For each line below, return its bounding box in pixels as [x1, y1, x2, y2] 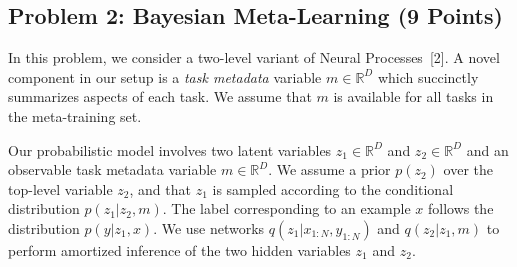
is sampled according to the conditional [212, 178, 454, 199]
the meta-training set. [8, 105, 142, 126]
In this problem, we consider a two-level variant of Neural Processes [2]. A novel [8, 47, 500, 68]
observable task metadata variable [8, 159, 217, 180]
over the [443, 159, 494, 180]
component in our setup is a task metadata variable [8, 66, 322, 87]
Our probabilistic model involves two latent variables [8, 139, 332, 160]
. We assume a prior [268, 159, 391, 180]
